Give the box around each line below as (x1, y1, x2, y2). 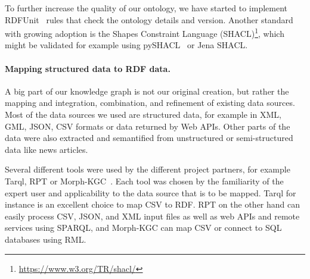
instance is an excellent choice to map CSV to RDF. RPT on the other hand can (5, 198, 300, 211)
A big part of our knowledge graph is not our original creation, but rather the (5, 84, 289, 97)
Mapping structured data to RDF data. (5, 62, 170, 74)
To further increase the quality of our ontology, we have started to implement (5, 2, 288, 14)
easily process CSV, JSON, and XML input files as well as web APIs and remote (5, 209, 300, 222)
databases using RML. (5, 233, 86, 245)
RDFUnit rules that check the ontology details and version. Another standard (5, 13, 293, 26)
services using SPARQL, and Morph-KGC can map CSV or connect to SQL (5, 221, 282, 234)
